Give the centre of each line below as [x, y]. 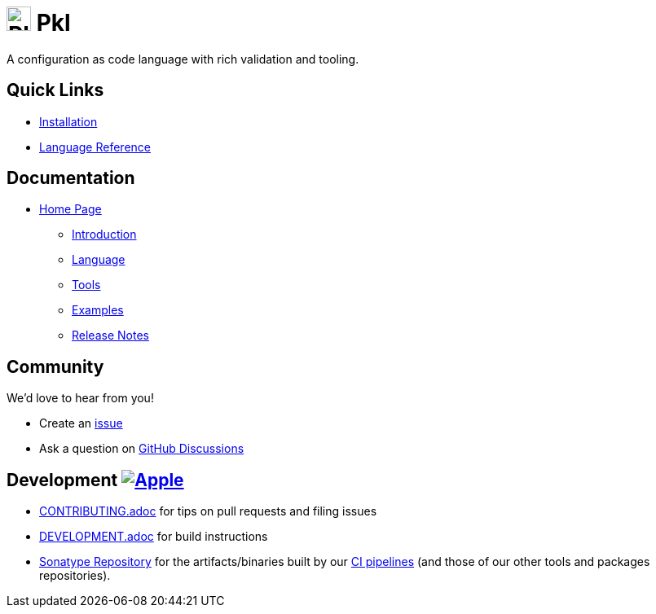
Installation [68, 121]
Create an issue [81, 423]
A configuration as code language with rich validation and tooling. [183, 59]
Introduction [104, 235]
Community [55, 366]
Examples [98, 310]
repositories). [75, 576]
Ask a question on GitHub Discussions [142, 449]
